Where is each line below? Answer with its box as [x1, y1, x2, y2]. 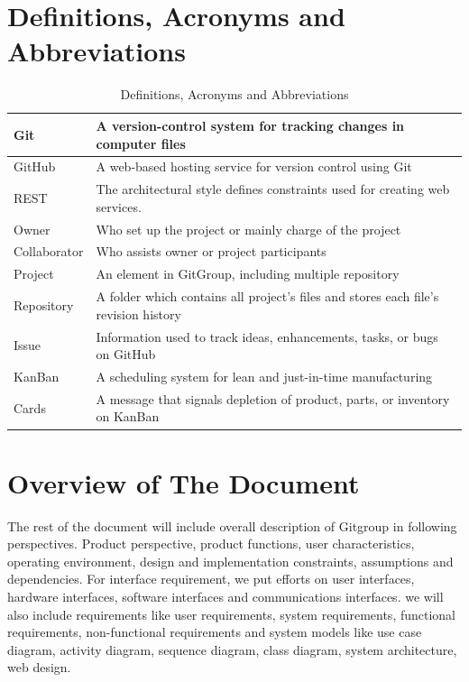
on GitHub [96, 345, 156, 364]
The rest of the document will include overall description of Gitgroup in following [7, 516, 457, 535]
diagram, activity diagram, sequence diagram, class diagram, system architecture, [7, 640, 457, 659]
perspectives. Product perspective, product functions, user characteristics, [7, 534, 415, 553]
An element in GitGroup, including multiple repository [96, 264, 400, 283]
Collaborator [14, 242, 84, 261]
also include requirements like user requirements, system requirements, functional [7, 604, 456, 623]
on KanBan [96, 407, 160, 426]
